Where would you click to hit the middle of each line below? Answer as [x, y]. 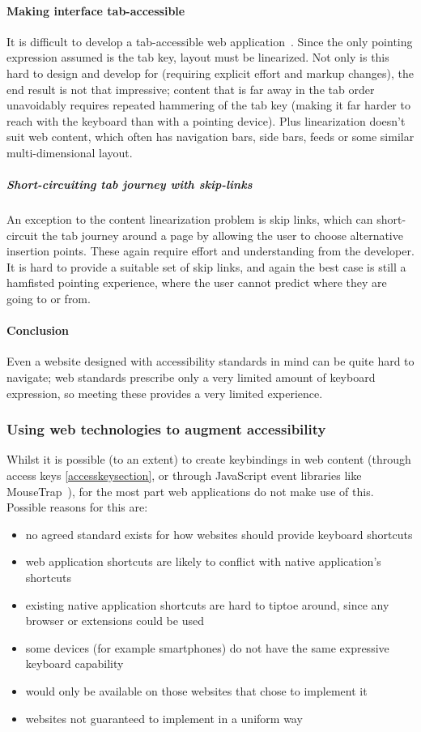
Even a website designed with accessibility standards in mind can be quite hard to [210, 361]
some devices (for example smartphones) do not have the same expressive [207, 647]
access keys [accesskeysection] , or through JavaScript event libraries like [184, 475]
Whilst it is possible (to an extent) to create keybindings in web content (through [209, 459]
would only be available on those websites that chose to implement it [196, 691]
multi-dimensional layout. [70, 152]
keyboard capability [74, 664]
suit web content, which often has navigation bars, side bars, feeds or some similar [210, 137]
